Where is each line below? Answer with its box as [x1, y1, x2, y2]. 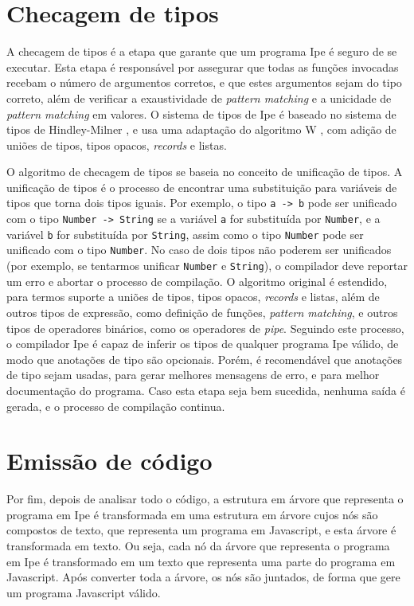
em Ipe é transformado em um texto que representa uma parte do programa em [6, 553, 396, 569]
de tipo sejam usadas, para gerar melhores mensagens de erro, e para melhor [6, 366, 380, 383]
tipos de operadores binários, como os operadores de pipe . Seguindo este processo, [6, 319, 404, 336]
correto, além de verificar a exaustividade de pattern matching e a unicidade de [6, 89, 392, 106]
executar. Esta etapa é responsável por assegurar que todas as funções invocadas [6, 58, 399, 75]
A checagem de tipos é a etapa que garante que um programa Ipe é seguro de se [6, 43, 397, 60]
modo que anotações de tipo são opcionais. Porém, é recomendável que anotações [6, 350, 403, 367]
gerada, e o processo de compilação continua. [6, 397, 225, 414]
